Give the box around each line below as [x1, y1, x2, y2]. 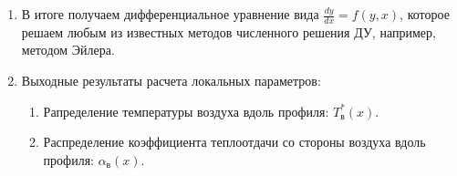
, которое [400, 5, 450, 23]
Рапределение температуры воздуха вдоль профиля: [43, 101, 329, 120]
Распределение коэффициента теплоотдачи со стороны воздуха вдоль [43, 132, 426, 151]
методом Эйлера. [21, 40, 115, 59]
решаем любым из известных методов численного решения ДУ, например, [21, 22, 436, 41]
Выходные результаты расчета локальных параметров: [21, 71, 321, 90]
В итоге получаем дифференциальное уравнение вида [21, 5, 319, 23]
